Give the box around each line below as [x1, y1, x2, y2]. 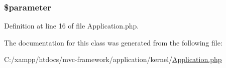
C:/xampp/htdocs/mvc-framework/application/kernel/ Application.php [4, 54, 222, 64]
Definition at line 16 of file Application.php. [4, 20, 139, 31]
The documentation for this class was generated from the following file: [4, 37, 222, 47]
